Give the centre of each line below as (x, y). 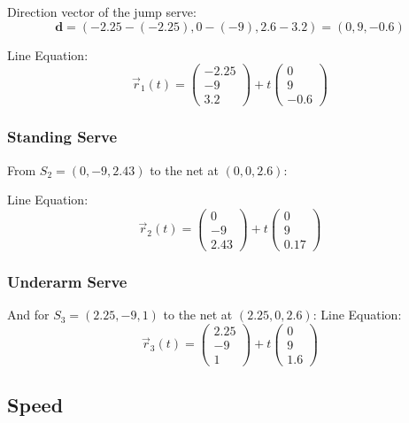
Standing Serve (62, 137)
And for (28, 315)
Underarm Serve (67, 281)
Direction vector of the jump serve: (102, 12)
